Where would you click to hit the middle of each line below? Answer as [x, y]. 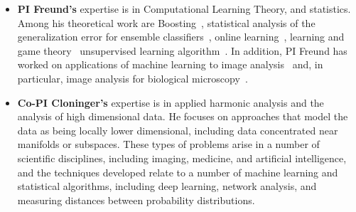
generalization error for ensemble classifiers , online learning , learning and [181, 37]
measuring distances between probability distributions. [136, 200]
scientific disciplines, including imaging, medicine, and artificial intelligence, [182, 158]
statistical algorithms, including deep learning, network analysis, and [167, 186]
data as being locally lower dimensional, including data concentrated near [178, 130]
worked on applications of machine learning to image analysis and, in [170, 64]
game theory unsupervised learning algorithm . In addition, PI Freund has [182, 50]
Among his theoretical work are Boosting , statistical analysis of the [166, 22]
